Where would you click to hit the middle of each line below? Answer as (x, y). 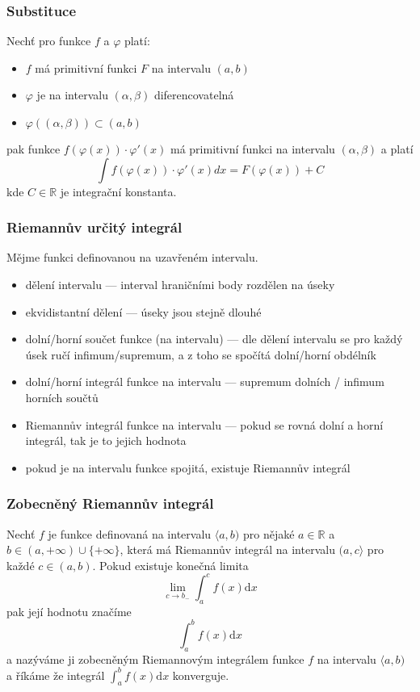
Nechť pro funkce (49, 41)
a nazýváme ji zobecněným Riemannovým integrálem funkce (155, 658)
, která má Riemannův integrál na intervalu (227, 549)
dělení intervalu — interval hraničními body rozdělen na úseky (180, 284)
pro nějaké (269, 533)
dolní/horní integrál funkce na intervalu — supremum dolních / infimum (205, 382)
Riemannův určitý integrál (94, 227)
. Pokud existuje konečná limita (170, 565)
